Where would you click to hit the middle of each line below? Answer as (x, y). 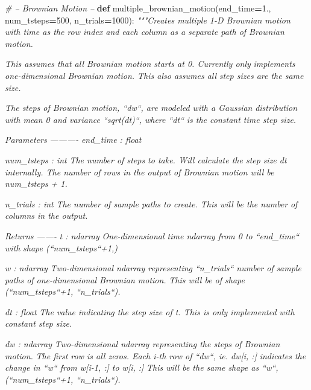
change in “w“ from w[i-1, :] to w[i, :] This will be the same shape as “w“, (142, 367)
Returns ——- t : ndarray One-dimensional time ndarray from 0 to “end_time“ (152, 235)
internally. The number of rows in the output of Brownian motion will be (140, 171)
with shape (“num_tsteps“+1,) (61, 247)
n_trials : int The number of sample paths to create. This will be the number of (151, 203)
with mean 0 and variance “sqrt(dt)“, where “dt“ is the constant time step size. (151, 119)
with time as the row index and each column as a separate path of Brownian (145, 32)
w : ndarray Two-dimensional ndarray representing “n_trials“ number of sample (153, 268)
